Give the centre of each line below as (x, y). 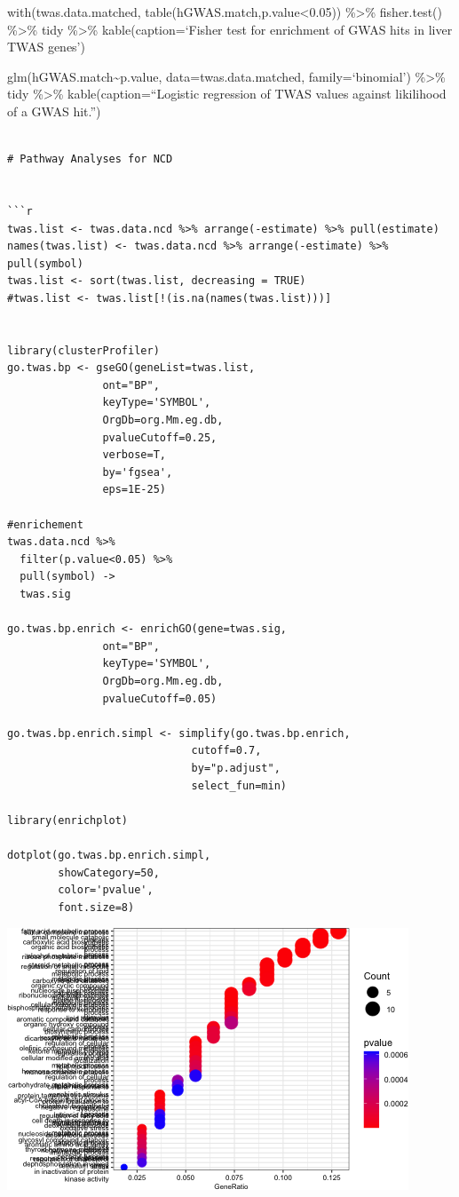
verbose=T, (134, 455)
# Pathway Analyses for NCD (90, 159)
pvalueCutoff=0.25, (160, 437)
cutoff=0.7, (226, 751)
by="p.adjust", (236, 768)
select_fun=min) (239, 785)
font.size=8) (96, 907)
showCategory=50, (109, 872)
